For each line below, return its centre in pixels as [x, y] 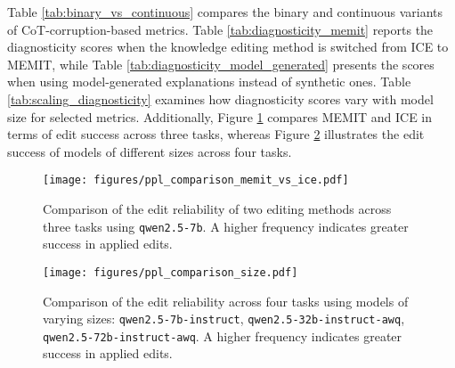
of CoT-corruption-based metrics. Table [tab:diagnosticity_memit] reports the [220, 29]
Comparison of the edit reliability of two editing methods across [217, 209]
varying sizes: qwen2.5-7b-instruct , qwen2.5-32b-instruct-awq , [224, 319]
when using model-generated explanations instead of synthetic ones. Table [209, 82]
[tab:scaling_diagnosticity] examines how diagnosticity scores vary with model [220, 98]
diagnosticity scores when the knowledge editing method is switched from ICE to [228, 47]
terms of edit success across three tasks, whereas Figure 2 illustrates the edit [216, 134]
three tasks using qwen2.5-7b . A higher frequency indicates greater [226, 226]
